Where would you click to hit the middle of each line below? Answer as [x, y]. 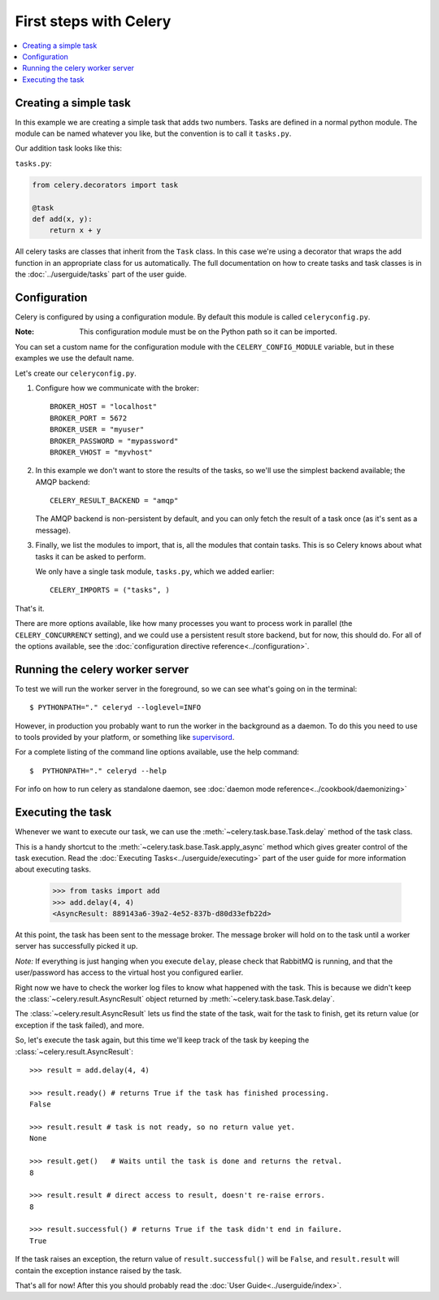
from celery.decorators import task [105, 185]
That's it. [30, 608]
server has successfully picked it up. [76, 946]
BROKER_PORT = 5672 [89, 418]
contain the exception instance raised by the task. [98, 1270]
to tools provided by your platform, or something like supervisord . [125, 737]
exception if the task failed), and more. [80, 1025]
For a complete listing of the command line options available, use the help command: [157, 752]
